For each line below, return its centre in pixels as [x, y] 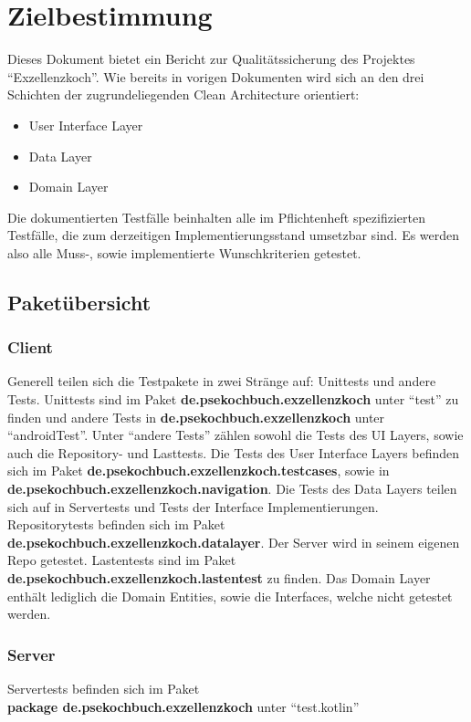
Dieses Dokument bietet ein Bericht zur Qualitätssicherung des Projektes [211, 59]
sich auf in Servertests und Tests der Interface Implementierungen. [193, 506]
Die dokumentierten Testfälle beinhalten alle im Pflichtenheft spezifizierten [216, 217]
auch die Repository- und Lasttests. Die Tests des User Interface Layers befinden [234, 452]
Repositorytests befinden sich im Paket [116, 524]
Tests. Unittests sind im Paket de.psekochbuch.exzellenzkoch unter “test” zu [233, 399]
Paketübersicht [79, 302]
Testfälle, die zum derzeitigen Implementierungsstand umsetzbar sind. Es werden [234, 235]
